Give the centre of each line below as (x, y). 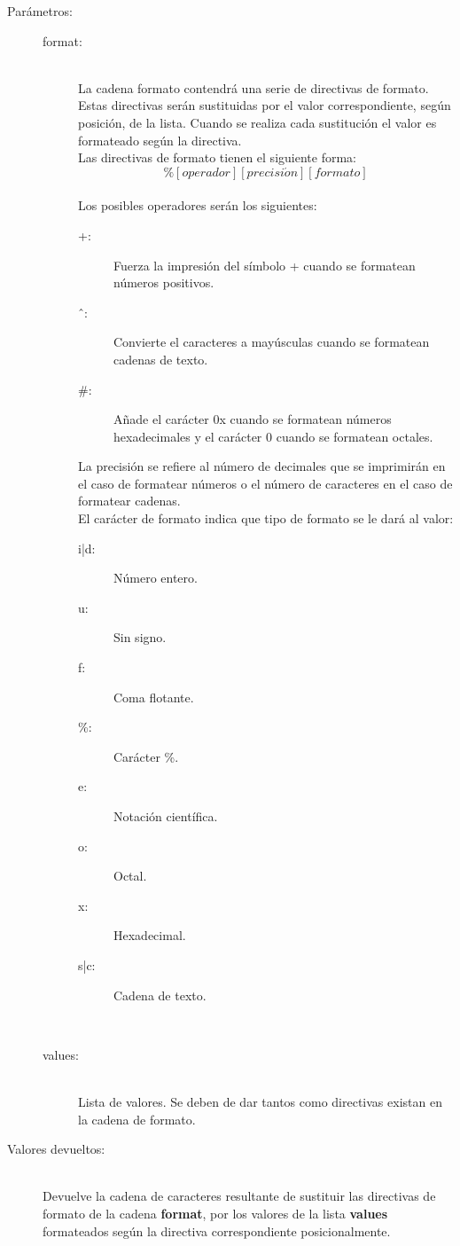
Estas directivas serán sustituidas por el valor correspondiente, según (265, 105)
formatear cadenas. (129, 501)
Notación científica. (166, 816)
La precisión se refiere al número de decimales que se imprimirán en (262, 466)
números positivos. (164, 282)
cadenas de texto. (161, 359)
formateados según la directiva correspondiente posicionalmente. (217, 1230)
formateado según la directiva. (160, 140)
